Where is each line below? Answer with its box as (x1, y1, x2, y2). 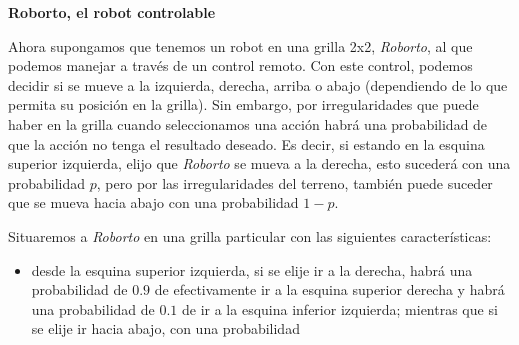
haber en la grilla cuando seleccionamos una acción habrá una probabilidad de (8, 113, 488, 134)
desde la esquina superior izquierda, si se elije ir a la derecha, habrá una (31, 259, 473, 280)
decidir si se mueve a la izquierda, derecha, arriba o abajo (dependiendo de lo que (8, 74, 508, 95)
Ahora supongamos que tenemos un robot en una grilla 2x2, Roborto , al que (8, 35, 473, 56)
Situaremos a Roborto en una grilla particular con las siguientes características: (8, 225, 492, 246)
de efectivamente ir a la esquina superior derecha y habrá (154, 279, 505, 300)
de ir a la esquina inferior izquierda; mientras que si (182, 298, 498, 319)
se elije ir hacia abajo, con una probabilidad (31, 318, 300, 339)
